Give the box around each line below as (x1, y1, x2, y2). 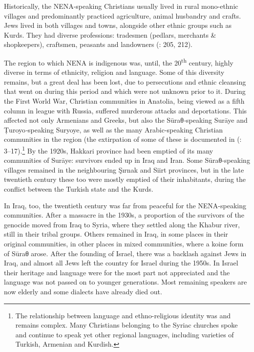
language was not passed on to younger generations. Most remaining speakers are (4, 277, 247, 287)
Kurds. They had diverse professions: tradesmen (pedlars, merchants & (4, 29, 216, 40)
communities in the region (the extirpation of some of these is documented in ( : (4, 134, 242, 144)
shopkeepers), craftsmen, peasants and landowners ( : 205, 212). (4, 39, 192, 49)
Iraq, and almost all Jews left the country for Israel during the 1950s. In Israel (4, 258, 238, 268)
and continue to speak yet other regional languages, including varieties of (15, 329, 234, 339)
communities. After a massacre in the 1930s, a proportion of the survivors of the (4, 210, 244, 220)
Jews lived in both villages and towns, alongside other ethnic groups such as (4, 20, 232, 30)
